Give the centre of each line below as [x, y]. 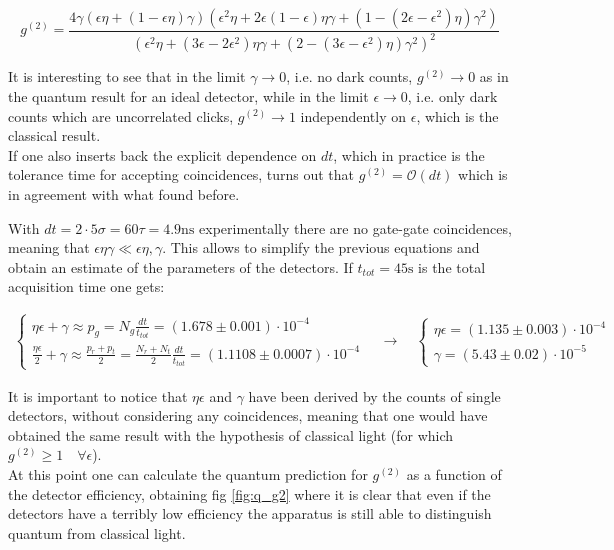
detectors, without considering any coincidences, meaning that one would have [248, 415]
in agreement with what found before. [124, 193]
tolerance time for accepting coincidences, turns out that [181, 174]
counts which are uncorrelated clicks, [121, 115]
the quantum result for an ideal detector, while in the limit [188, 95]
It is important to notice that [98, 395]
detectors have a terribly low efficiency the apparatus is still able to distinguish [250, 513]
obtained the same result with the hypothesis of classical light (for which [231, 434]
